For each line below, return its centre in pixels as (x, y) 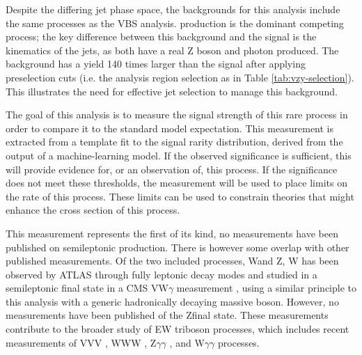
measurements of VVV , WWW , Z (81, 342)
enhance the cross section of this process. (93, 210)
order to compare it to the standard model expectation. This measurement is (170, 128)
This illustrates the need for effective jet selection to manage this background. (172, 91)
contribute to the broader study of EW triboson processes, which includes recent (178, 329)
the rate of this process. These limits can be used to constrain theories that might (180, 196)
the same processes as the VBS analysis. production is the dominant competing (175, 23)
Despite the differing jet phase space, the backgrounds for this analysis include (173, 9)
